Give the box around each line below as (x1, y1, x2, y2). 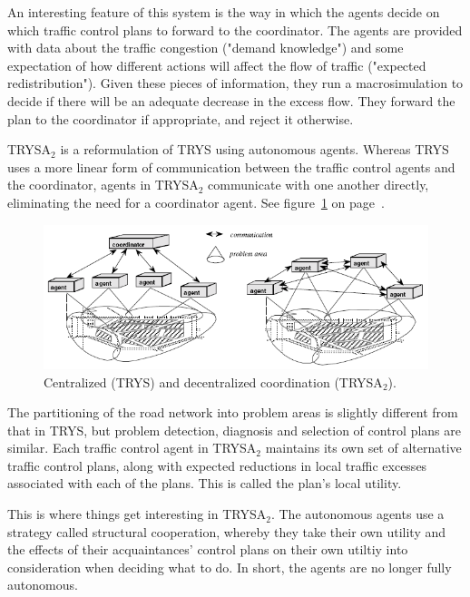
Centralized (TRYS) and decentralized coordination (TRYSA (44, 372, 383, 391)
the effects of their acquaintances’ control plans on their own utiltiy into (7, 540, 408, 559)
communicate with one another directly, (208, 175, 429, 194)
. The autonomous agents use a (270, 504, 445, 524)
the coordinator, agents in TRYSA (7, 175, 199, 194)
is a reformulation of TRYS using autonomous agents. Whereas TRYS (60, 140, 449, 159)
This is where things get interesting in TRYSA (7, 504, 267, 524)
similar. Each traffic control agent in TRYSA (7, 438, 257, 457)
